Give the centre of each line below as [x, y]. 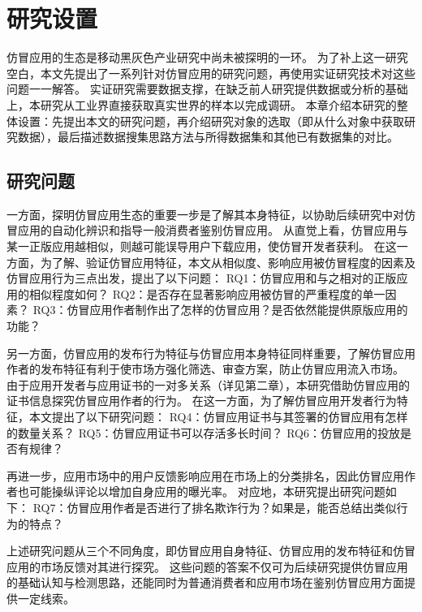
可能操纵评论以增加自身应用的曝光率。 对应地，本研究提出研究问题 [207, 491]
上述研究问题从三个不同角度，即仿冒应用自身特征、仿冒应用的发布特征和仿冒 [211, 551]
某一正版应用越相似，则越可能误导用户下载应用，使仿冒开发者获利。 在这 [202, 246]
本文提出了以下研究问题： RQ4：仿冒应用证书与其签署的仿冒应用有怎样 [218, 417]
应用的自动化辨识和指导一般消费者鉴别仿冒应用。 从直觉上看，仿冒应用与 [213, 230]
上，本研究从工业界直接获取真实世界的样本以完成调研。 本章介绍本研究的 [202, 104]
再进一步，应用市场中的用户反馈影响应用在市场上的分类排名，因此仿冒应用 [205, 475]
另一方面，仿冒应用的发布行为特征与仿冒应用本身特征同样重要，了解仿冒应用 [211, 353]
